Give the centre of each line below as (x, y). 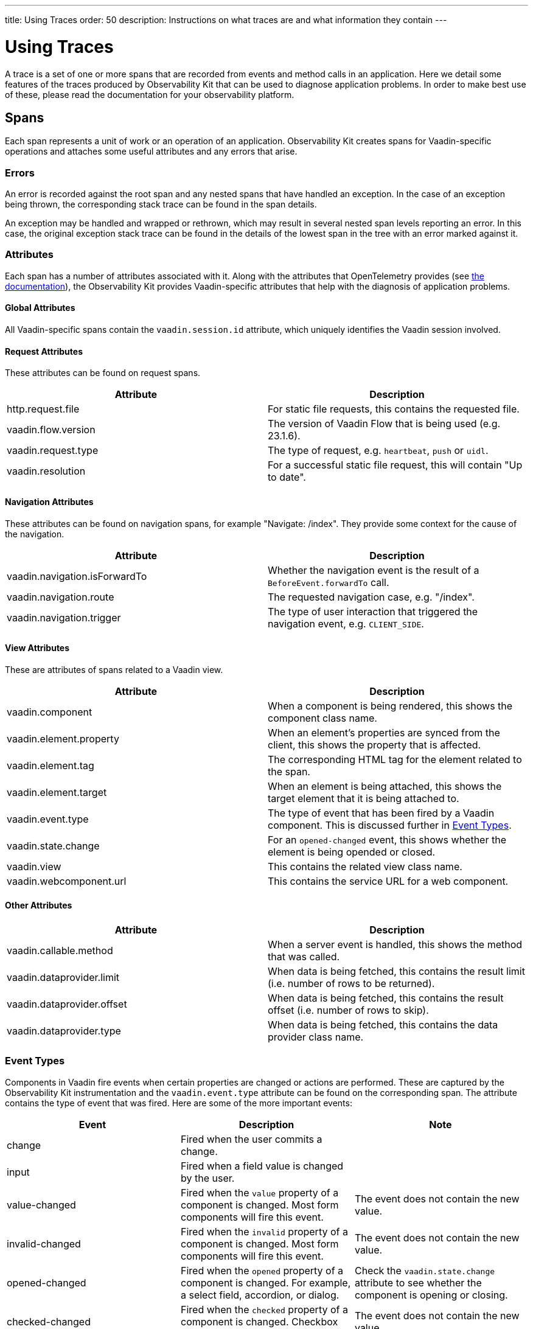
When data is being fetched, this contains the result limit (396, 971)
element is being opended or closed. (352, 852)
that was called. (304, 956)
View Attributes (37, 648)
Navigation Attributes (49, 501)
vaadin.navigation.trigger (64, 617)
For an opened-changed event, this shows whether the (387, 839)
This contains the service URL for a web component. (388, 881)
